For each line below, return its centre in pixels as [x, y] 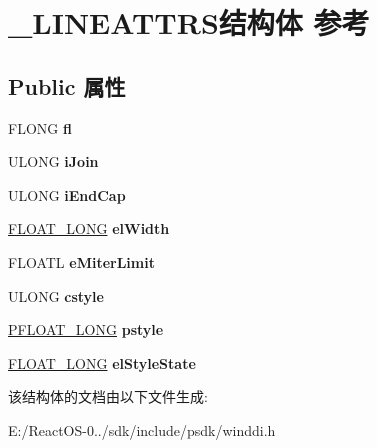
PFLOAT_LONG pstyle [86, 329]
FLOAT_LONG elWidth [89, 228]
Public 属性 [67, 85]
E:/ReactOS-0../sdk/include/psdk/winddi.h [142, 429]
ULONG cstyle [56, 295]
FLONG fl [40, 127]
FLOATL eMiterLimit [81, 261]
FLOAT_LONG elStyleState [102, 362]
